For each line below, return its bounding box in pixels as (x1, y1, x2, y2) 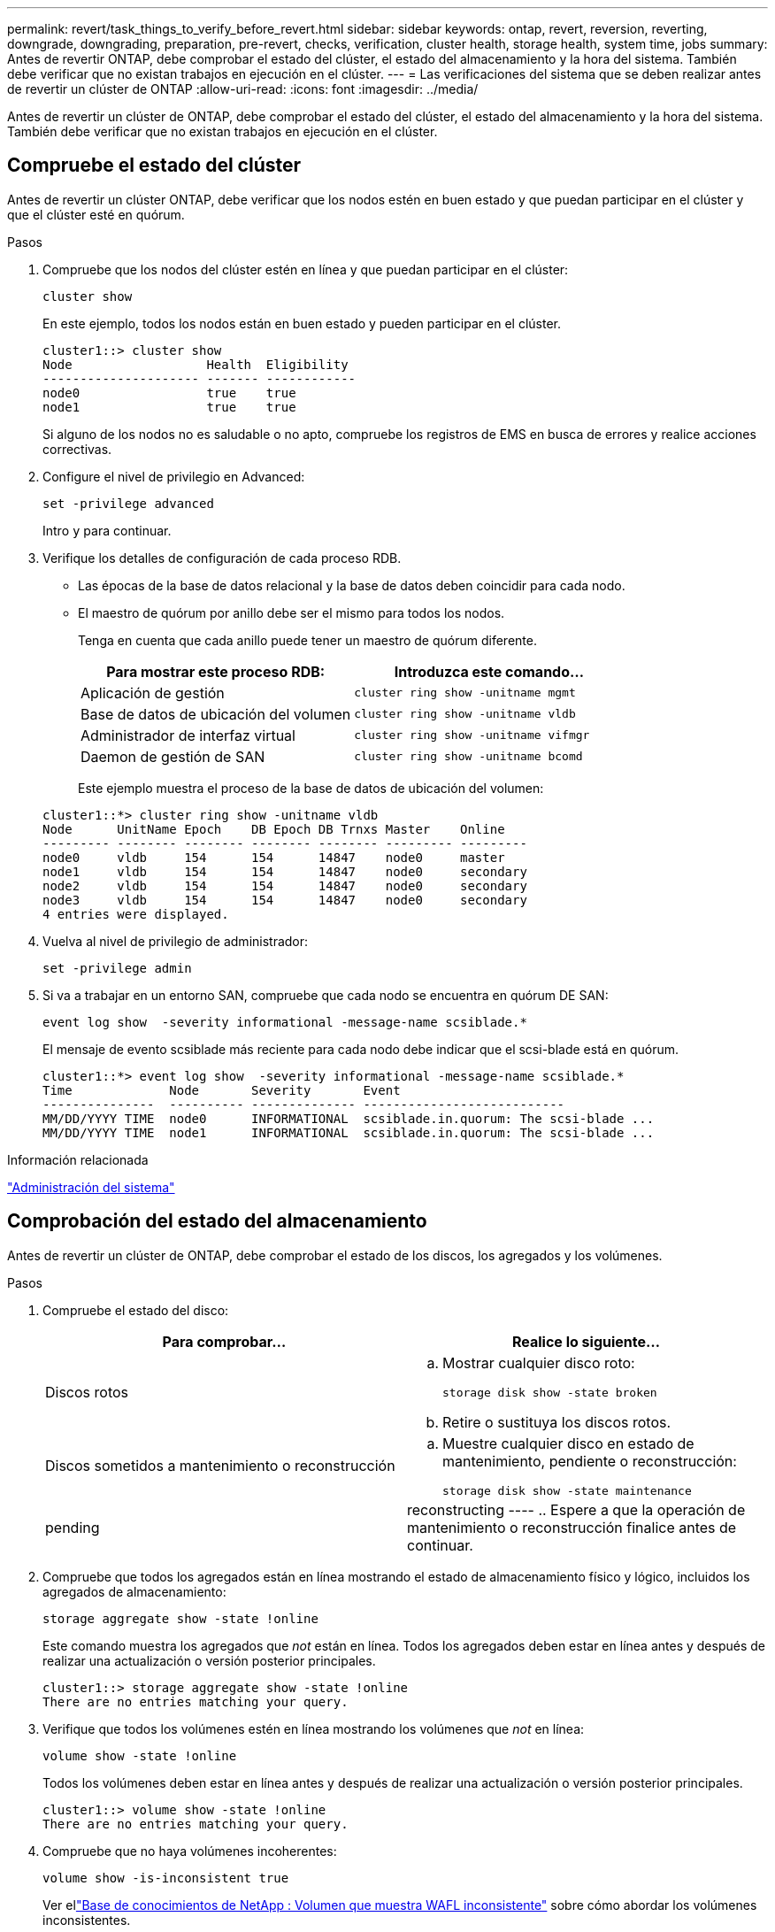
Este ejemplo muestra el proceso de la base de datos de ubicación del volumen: (78, 780, 544, 796)
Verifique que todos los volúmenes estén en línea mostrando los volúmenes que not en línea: (42, 1720, 585, 1736)
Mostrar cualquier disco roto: (442, 1353, 635, 1372)
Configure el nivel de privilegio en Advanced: (42, 468, 305, 484)
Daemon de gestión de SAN (81, 747, 265, 766)
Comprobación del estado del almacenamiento (7, 1210, 427, 1233)
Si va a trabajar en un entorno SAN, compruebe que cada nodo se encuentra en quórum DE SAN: (42, 987, 609, 1003)
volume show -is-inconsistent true (42, 1870, 289, 1885)
